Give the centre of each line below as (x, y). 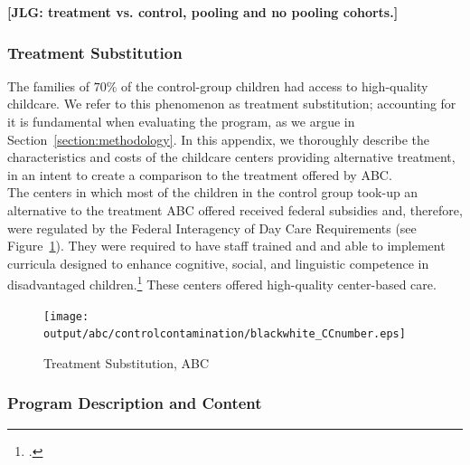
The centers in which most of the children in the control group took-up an (213, 192)
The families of (49, 85)
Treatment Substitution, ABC (127, 362)
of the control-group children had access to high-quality (275, 85)
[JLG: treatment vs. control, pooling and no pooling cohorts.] (203, 12)
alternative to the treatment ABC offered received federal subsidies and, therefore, (235, 209)
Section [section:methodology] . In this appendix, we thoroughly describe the (219, 139)
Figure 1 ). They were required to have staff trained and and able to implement (226, 246)
